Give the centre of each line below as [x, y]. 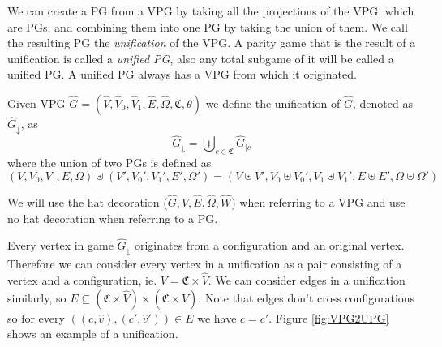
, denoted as [383, 103]
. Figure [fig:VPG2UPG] [329, 317]
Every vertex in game [60, 245]
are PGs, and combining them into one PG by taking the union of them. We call [208, 26]
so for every [36, 317]
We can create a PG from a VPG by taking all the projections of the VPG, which [211, 11]
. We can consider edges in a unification [307, 280]
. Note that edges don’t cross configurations [307, 297]
